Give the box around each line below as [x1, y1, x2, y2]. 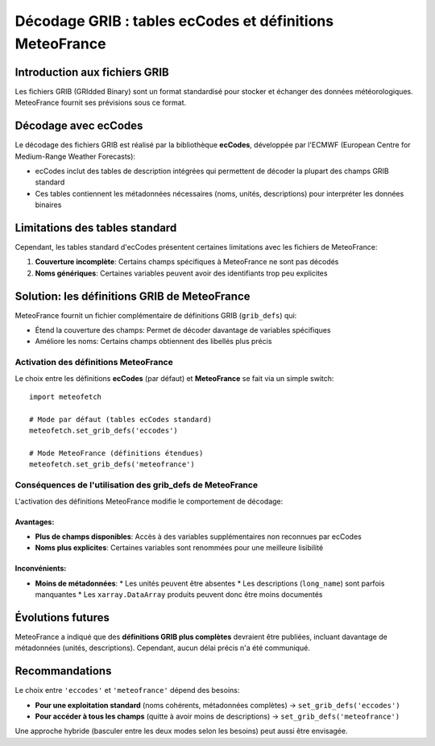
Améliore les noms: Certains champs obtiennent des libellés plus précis [35, 337, 272, 346]
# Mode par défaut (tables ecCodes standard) [29, 415, 213, 424]
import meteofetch [29, 392, 102, 402]
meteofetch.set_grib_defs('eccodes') [29, 426, 179, 435]
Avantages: [14, 516, 55, 527]
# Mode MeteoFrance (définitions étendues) [29, 448, 204, 458]
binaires [35, 200, 62, 209]
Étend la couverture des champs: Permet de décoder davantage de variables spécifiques [35, 325, 331, 335]
